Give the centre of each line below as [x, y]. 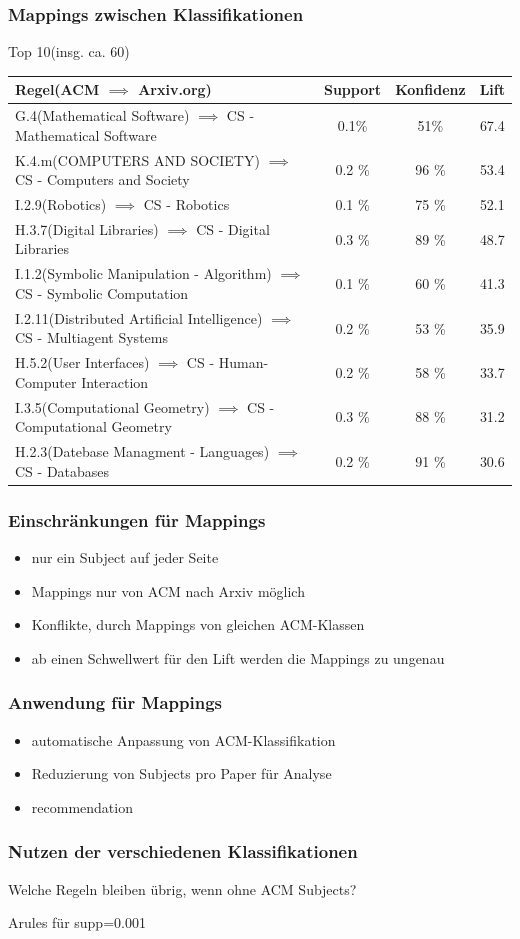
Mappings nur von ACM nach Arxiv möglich [168, 590]
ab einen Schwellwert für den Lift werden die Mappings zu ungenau [238, 657]
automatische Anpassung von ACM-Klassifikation [183, 739]
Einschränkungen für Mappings [137, 519]
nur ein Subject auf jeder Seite [125, 556]
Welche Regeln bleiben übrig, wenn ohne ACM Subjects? [182, 888]
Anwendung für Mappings [115, 702]
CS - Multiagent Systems [91, 337]
